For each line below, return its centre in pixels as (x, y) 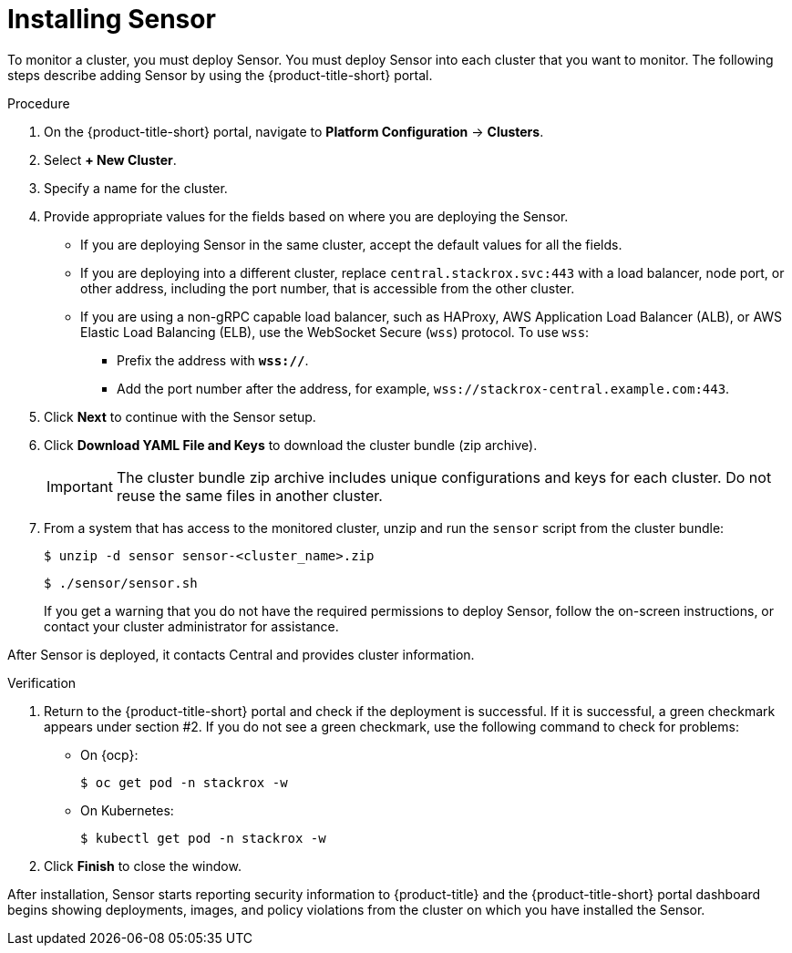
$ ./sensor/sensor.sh (121, 583)
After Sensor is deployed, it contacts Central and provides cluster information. (241, 654)
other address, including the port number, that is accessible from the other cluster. (328, 288)
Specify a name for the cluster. (136, 188)
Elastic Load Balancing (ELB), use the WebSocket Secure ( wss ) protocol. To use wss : (335, 332)
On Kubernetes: (127, 810)
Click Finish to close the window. (143, 866)
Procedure (39, 103)
